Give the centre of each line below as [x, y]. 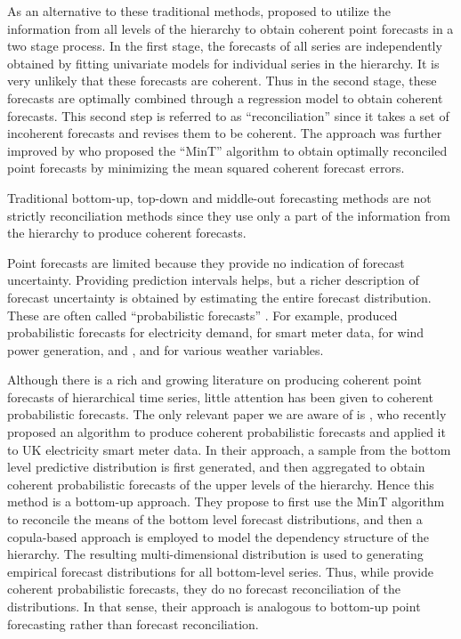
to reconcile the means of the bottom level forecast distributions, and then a [215, 519]
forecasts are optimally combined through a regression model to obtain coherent [225, 97]
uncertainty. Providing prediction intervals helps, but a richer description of [213, 280]
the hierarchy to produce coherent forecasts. [127, 233]
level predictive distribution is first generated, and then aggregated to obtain [216, 467]
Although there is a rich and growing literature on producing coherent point [214, 380]
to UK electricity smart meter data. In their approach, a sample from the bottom [229, 449]
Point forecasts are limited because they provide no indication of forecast [206, 262]
